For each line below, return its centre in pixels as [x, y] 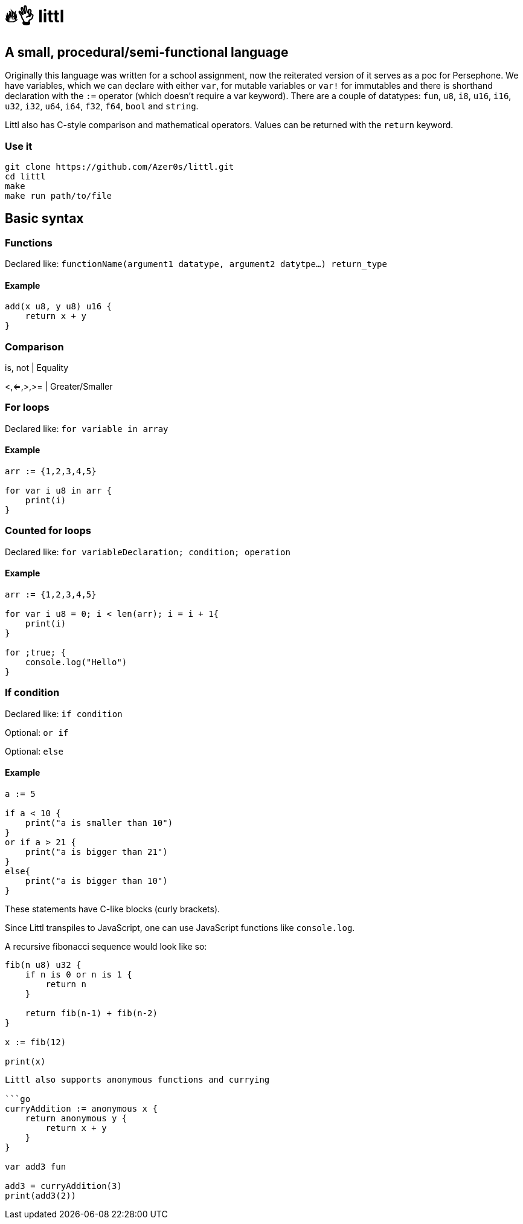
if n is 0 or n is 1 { [79, 975]
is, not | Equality [37, 368]
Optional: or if [37, 732]
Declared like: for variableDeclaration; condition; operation [148, 552]
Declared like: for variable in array [87, 428]
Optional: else [34, 751]
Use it [19, 146]
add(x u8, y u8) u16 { [59, 307]
